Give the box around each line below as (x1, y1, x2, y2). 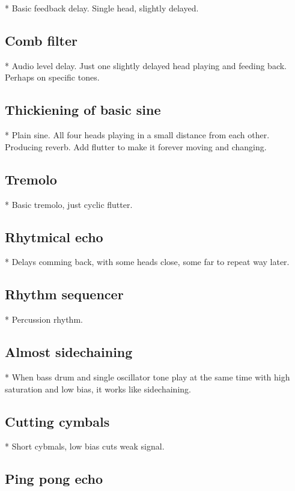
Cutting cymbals (5, 412, 110, 430)
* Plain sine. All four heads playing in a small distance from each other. (5, 129, 270, 141)
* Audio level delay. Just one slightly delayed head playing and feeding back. (5, 59, 287, 72)
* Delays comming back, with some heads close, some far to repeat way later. (5, 255, 290, 268)
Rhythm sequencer (5, 285, 124, 303)
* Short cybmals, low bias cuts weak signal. (5, 440, 165, 453)
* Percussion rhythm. (5, 313, 83, 326)
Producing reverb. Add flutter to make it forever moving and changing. (5, 140, 267, 153)
